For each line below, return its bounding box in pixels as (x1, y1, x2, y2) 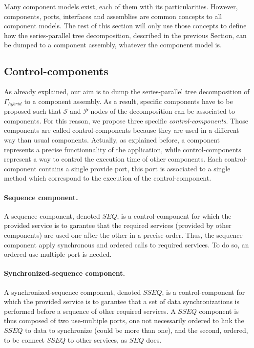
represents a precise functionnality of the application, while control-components (4, 144, 241, 154)
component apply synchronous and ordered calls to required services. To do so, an (4, 239, 249, 249)
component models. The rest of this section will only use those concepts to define (4, 20, 247, 31)
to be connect (4, 334, 44, 345)
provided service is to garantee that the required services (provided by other (4, 220, 232, 230)
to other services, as (67, 334, 127, 345)
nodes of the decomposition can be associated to (90, 106, 235, 116)
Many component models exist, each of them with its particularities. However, (4, 1, 238, 11)
